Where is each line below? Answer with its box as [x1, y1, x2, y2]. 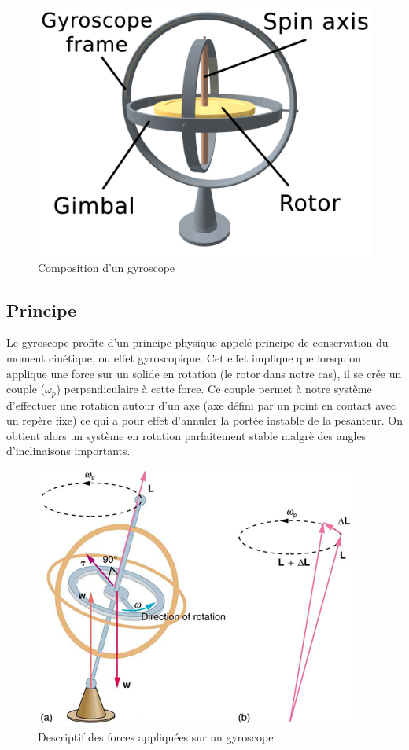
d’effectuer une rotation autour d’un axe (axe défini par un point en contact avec [6, 396, 396, 413]
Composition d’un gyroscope [38, 259, 175, 275]
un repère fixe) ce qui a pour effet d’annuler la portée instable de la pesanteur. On [6, 412, 403, 428]
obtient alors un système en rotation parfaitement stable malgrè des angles [6, 427, 367, 443]
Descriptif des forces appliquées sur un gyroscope [38, 728, 274, 744]
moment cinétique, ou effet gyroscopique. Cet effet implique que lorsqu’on [6, 349, 361, 366]
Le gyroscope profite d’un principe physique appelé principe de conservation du [6, 334, 389, 351]
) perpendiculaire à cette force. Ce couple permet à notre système [56, 381, 372, 397]
